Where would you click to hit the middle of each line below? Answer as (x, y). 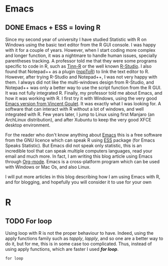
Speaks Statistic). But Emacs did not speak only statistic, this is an (73, 146)
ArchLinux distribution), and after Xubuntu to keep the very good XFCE (78, 120)
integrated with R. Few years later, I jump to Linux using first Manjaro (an (80, 114)
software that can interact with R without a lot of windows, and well (74, 109)
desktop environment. (28, 125)
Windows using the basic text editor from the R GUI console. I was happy (81, 45)
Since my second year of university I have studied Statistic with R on (76, 39)
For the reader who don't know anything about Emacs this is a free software (83, 135)
